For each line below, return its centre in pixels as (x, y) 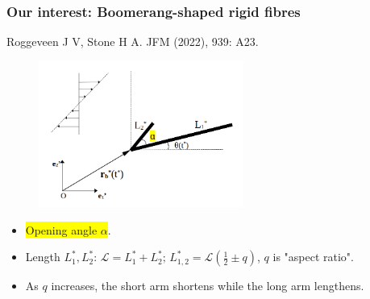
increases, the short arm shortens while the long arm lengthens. (208, 286)
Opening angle (61, 229)
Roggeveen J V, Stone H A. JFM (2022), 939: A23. (133, 42)
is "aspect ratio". (313, 257)
